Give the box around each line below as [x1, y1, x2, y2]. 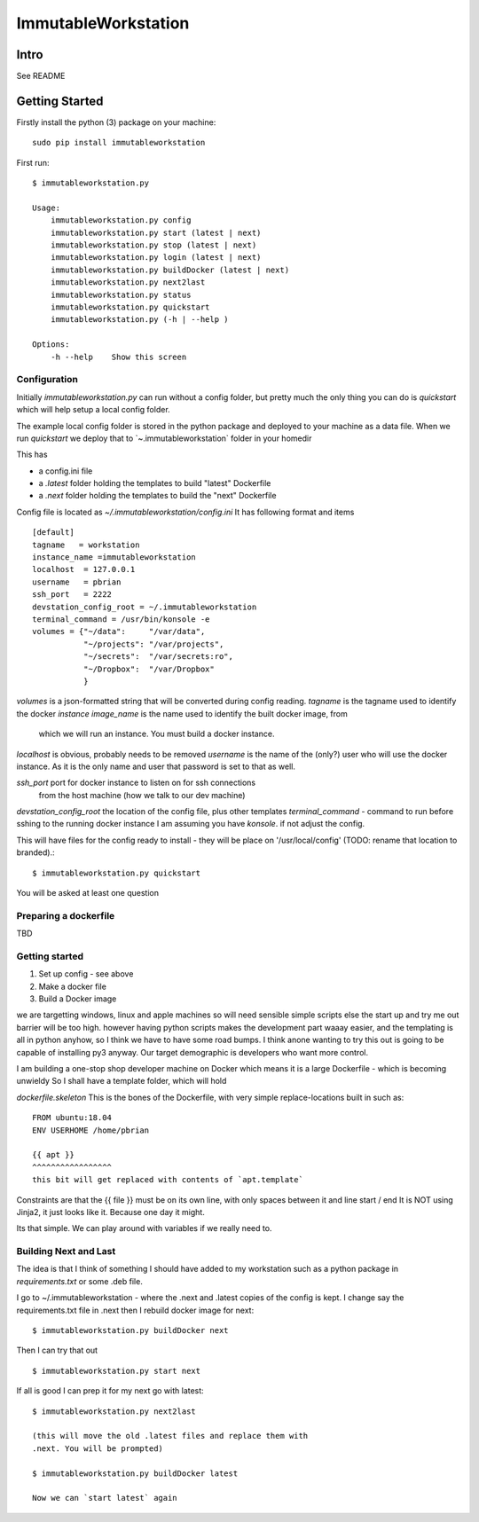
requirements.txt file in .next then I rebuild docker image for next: [16, 1305, 255, 1315]
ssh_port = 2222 [32, 590, 113, 600]
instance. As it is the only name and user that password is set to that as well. [16, 761, 296, 772]
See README [16, 71, 66, 82]
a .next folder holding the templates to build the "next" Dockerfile [38, 490, 277, 501]
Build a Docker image [38, 993, 117, 1004]
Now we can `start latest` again [32, 1493, 177, 1503]
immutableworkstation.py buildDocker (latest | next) [50, 264, 290, 275]
